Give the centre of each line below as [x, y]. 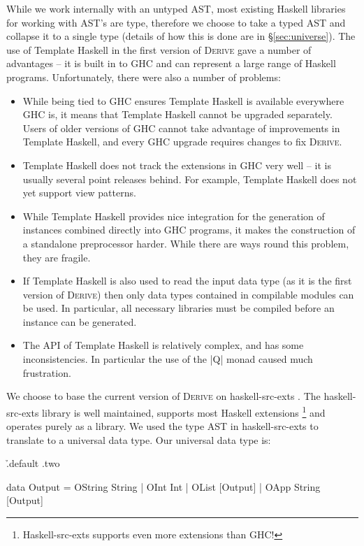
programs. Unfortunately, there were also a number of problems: [144, 77]
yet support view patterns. [79, 193]
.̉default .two [33, 463]
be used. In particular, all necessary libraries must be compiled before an [179, 308]
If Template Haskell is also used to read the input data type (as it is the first [187, 281]
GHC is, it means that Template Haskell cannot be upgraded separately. [177, 114]
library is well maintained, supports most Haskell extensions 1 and [184, 411]
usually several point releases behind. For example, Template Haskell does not [190, 179]
